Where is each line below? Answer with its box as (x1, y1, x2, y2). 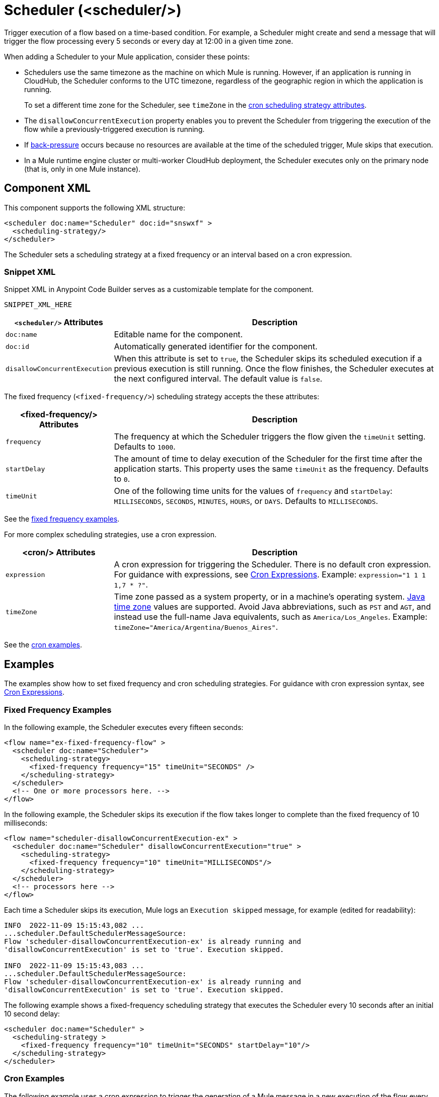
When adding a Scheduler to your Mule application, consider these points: (4, 52, 250, 61)
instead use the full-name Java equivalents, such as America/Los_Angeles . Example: (114, 612, 427, 622)
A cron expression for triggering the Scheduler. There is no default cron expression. (114, 559, 431, 570)
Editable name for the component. (114, 329, 243, 340)
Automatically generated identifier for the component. (114, 341, 318, 352)
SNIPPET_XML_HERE (4, 301, 72, 309)
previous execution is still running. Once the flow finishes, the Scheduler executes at (114, 363, 434, 374)
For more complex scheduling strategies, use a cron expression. (4, 530, 216, 539)
